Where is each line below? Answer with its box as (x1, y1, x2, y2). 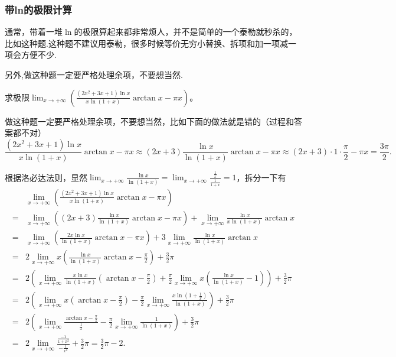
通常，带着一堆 (5, 25, 63, 38)
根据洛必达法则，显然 (5, 171, 87, 183)
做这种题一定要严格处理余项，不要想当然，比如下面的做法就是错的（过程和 (5, 115, 294, 127)
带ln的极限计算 (5, 2, 72, 17)
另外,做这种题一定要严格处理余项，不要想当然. (5, 69, 183, 80)
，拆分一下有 (236, 171, 286, 183)
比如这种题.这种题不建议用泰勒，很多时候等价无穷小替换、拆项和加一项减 (5, 37, 288, 49)
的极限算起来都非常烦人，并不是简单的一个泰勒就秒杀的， (74, 25, 297, 38)
